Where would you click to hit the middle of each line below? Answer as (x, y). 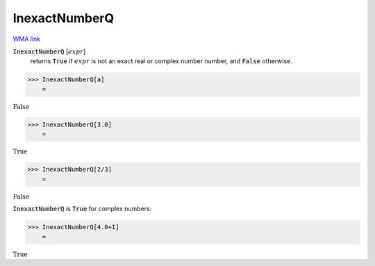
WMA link (27, 39)
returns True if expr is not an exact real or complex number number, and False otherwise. (161, 61)
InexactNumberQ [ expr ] (49, 51)
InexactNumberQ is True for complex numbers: (82, 209)
